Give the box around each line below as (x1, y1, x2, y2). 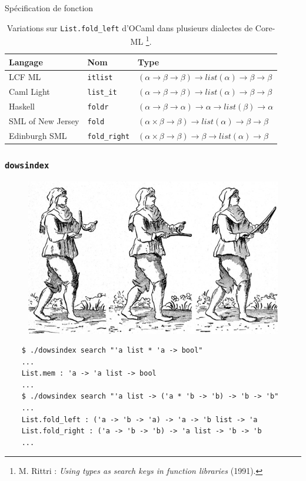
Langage (9, 55, 43, 68)
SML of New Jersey (9, 115, 79, 127)
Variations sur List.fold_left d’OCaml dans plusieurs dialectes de (6, 21, 253, 34)
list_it (87, 88, 117, 97)
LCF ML (9, 71, 41, 83)
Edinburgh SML (9, 130, 67, 141)
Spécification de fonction (5, 2, 94, 14)
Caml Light (9, 85, 50, 98)
